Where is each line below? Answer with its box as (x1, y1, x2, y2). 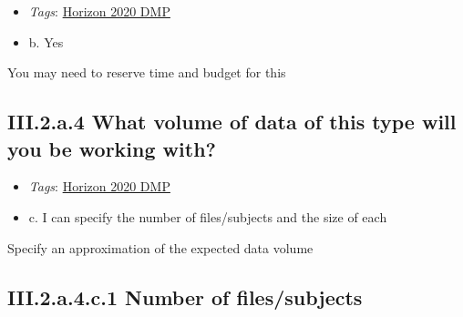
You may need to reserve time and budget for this (7, 63, 286, 82)
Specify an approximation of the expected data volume (7, 238, 314, 257)
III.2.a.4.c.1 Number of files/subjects (7, 282, 363, 311)
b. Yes (28, 32, 64, 51)
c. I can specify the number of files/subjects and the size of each (28, 207, 387, 226)
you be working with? (7, 134, 216, 162)
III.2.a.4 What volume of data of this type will (7, 107, 457, 136)
